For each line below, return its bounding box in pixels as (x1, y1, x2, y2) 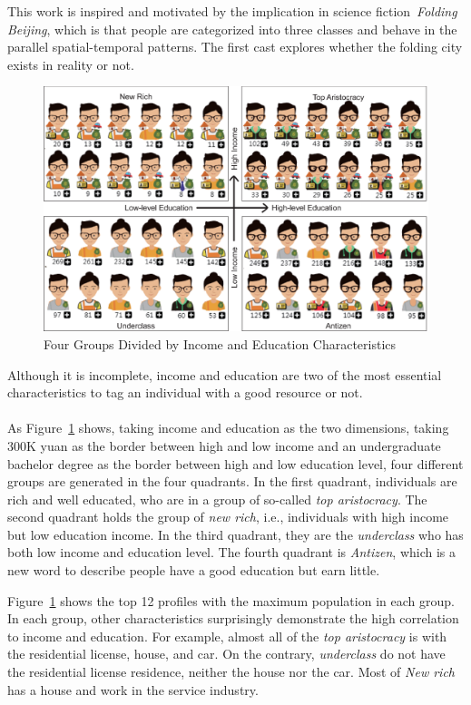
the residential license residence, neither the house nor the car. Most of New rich (7, 662, 455, 681)
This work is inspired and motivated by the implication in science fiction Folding (7, 2, 457, 20)
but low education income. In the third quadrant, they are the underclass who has (7, 524, 464, 543)
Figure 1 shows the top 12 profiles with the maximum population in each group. (7, 591, 455, 610)
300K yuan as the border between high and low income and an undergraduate (7, 436, 441, 455)
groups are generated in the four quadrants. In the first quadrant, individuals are (7, 472, 457, 491)
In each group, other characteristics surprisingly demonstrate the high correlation (7, 609, 459, 628)
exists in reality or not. (7, 54, 134, 73)
